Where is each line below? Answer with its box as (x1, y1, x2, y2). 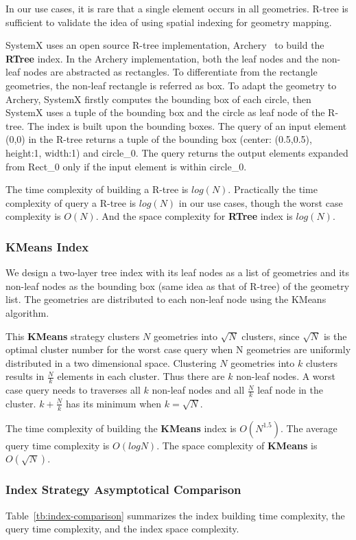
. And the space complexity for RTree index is (95, 209, 293, 223)
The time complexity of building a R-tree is (5, 182, 189, 196)
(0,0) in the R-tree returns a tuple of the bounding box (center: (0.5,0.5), (5, 132, 312, 146)
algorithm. (5, 305, 49, 319)
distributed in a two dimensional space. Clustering (5, 355, 217, 370)
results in (5, 369, 45, 383)
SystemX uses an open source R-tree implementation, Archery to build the (5, 38, 324, 52)
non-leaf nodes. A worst (236, 369, 336, 383)
